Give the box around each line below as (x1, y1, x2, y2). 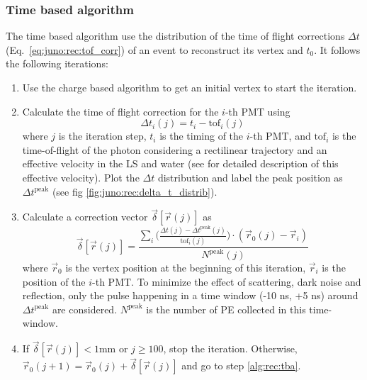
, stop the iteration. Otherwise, (163, 341, 298, 356)
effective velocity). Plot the (22, 169, 140, 184)
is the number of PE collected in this (146, 301, 306, 316)
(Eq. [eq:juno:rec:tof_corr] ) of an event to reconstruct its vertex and (6, 42, 303, 57)
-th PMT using (225, 104, 290, 118)
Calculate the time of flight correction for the (22, 104, 219, 118)
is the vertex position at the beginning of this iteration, (65, 260, 306, 274)
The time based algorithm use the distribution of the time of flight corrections (6, 28, 345, 43)
